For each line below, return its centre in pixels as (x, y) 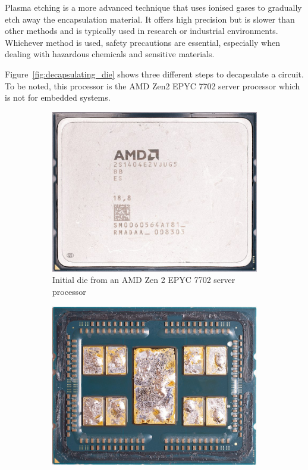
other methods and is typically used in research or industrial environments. (142, 31)
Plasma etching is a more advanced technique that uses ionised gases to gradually (153, 7)
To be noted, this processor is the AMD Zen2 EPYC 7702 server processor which (153, 85)
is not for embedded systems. (58, 97)
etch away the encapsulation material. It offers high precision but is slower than (150, 19)
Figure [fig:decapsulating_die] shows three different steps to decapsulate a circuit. (154, 74)
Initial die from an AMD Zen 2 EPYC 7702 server (144, 280)
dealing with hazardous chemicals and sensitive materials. (110, 54)
